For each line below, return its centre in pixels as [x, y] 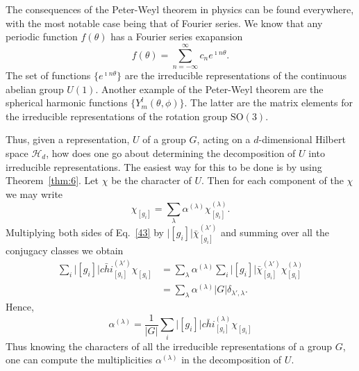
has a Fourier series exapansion [177, 36]
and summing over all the [275, 232]
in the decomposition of [232, 360]
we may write [34, 193]
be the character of [151, 180]
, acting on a [224, 139]
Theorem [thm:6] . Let [52, 180]
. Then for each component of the [272, 180]
